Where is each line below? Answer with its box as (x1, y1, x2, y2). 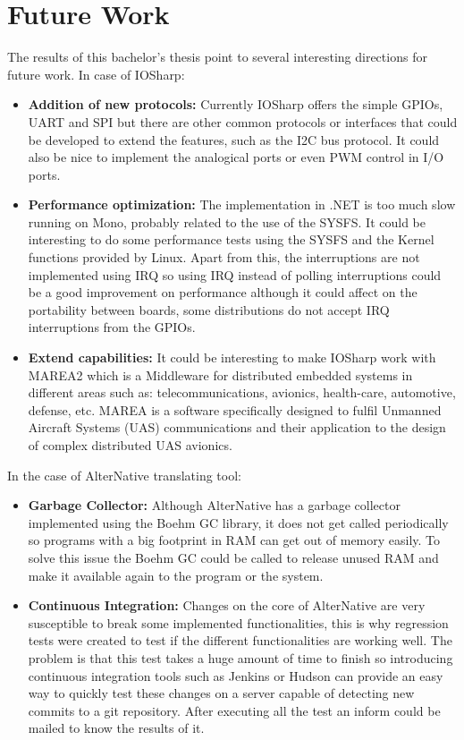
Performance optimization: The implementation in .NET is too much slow (28, 195, 456, 214)
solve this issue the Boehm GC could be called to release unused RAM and (28, 548, 439, 566)
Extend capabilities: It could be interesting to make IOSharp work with (28, 348, 436, 367)
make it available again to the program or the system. (28, 566, 324, 584)
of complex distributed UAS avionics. (28, 436, 232, 454)
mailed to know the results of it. (28, 719, 205, 737)
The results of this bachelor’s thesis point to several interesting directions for (7, 47, 427, 66)
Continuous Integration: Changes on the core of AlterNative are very (28, 596, 426, 615)
